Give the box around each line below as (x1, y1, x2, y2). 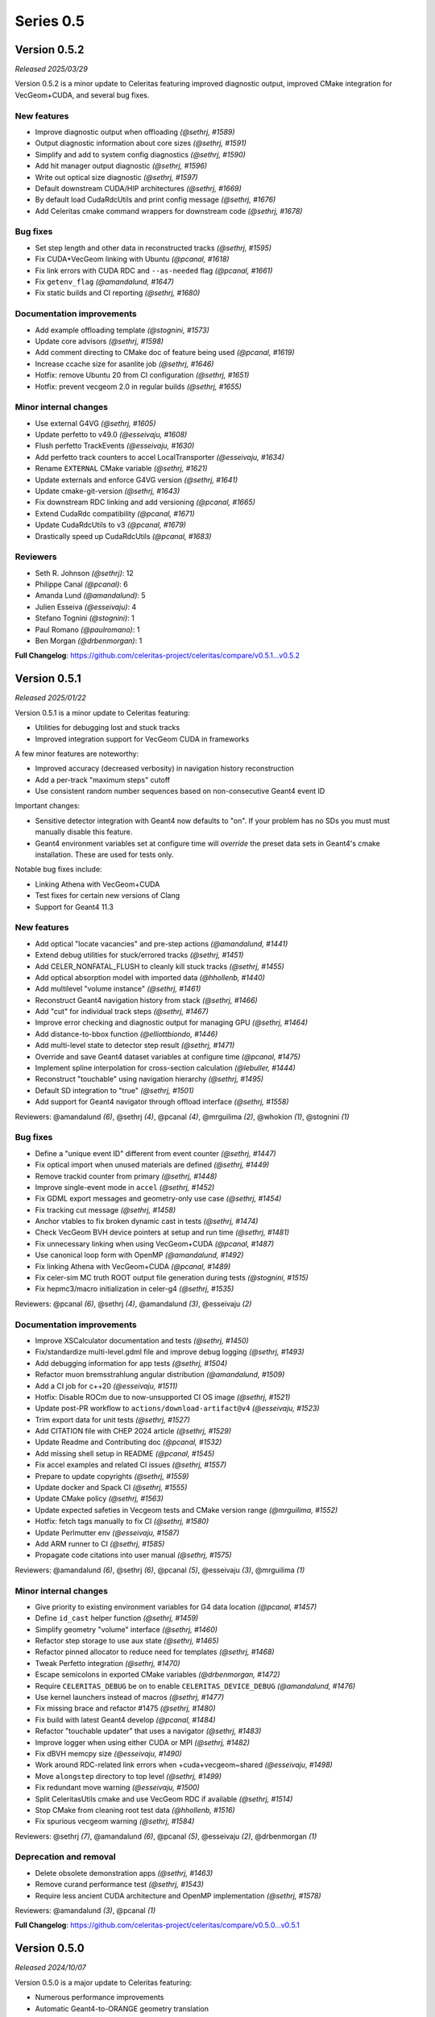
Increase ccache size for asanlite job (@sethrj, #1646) (35, 359, 214, 369)
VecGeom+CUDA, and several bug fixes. (14, 90, 150, 100)
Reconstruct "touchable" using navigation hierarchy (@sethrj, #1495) (35, 1074, 264, 1084)
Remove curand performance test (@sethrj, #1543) (35, 1880, 205, 1890)
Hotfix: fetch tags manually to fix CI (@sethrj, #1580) (35, 1517, 209, 1526)
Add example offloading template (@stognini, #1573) (35, 325, 209, 335)
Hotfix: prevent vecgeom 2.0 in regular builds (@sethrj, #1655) (35, 382, 242, 391)
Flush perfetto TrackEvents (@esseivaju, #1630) (35, 441, 195, 451)
